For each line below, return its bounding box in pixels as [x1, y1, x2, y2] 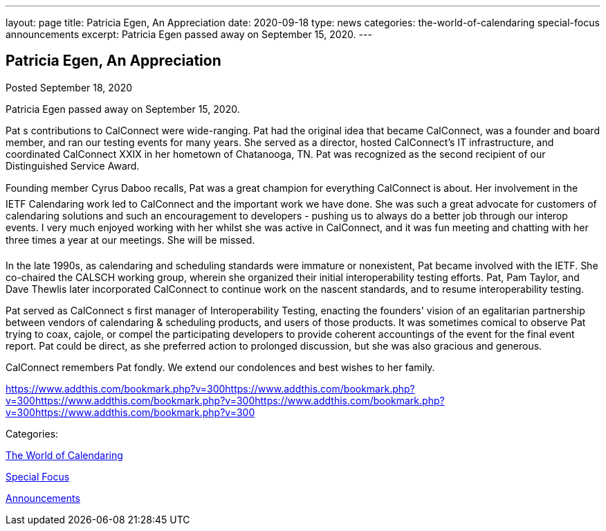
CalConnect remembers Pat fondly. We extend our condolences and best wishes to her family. [6, 361, 435, 373]
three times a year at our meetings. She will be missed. [6, 233, 255, 246]
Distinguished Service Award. [6, 159, 140, 172]
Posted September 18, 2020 [6, 81, 133, 93]
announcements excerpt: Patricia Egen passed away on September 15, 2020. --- [6, 28, 372, 40]
